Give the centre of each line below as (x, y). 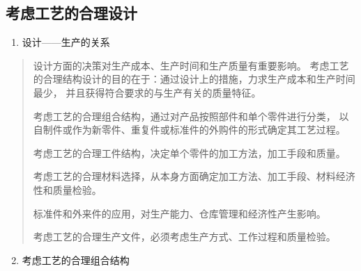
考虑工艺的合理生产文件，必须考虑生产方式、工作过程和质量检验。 (184, 237)
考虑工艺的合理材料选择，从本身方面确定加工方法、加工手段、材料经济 (194, 176)
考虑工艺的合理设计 (71, 13)
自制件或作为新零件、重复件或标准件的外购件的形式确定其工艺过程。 (189, 130)
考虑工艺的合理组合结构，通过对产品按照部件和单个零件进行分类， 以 (191, 116)
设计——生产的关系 (66, 42)
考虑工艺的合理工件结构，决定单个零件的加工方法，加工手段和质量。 (189, 153)
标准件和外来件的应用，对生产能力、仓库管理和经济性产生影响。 (179, 213)
